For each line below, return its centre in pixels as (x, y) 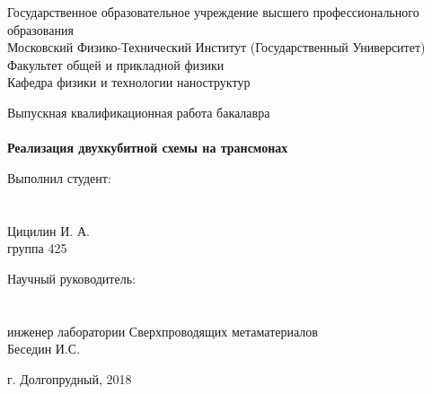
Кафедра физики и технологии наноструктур (129, 82)
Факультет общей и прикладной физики (116, 64)
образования (40, 29)
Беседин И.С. (44, 349)
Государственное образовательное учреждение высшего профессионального (213, 12)
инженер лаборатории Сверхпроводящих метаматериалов (163, 331)
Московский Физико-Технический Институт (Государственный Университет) (216, 47)
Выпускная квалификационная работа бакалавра (139, 112)
